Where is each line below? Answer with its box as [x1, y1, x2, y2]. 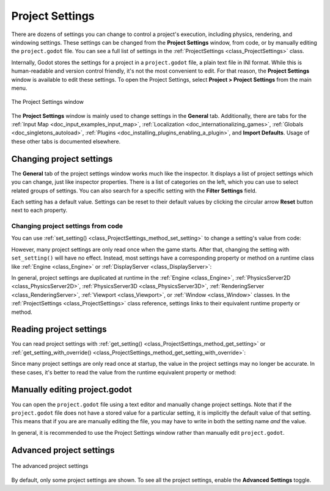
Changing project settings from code [11, 222, 123, 230]
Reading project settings [11, 324, 107, 335]
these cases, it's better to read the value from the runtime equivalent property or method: [11, 368, 237, 376]
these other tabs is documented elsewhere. [11, 137, 121, 145]
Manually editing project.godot [11, 385, 132, 395]
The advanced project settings [11, 462, 89, 470]
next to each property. [11, 206, 68, 214]
